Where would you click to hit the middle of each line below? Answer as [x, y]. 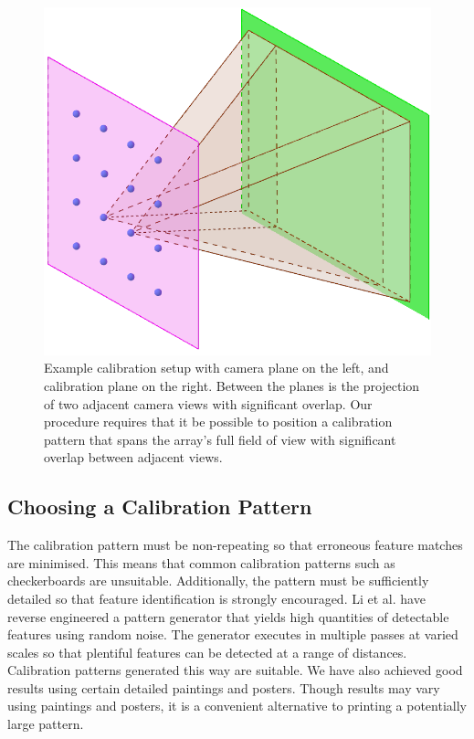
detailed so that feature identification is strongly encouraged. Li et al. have [216, 598]
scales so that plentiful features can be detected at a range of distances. [207, 652]
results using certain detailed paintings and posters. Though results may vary [224, 687]
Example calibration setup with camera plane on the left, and [216, 368]
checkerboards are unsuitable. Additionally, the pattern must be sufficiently [218, 581]
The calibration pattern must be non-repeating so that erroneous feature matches [235, 545]
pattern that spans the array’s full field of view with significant [220, 439]
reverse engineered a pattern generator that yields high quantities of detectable [228, 616]
